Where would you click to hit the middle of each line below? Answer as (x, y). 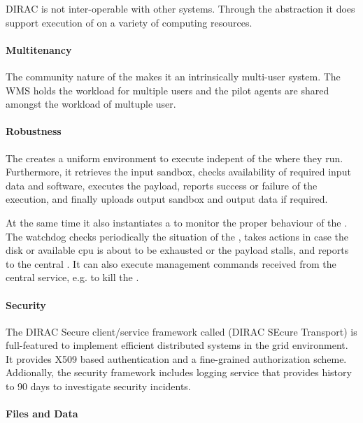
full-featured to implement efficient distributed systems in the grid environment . (177, 345)
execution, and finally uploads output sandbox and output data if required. (167, 199)
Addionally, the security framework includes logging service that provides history (179, 372)
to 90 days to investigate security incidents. (98, 386)
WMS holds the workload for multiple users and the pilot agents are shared (168, 90)
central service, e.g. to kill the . (72, 277)
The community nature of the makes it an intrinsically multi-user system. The (173, 76)
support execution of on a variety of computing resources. (129, 22)
